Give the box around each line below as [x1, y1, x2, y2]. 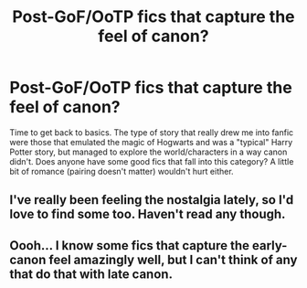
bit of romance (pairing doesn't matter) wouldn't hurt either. [9, 165, 235, 176]
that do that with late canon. [9, 266, 174, 282]
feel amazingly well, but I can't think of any [48, 251, 298, 267]
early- [251, 238, 288, 253]
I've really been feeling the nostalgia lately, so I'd [9, 192, 294, 208]
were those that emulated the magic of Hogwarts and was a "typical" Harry [9, 136, 293, 147]
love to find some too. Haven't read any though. [9, 207, 286, 222]
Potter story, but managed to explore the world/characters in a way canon [9, 146, 288, 157]
